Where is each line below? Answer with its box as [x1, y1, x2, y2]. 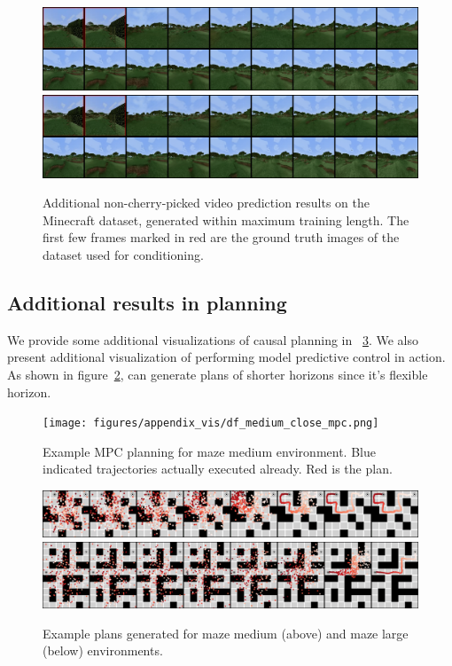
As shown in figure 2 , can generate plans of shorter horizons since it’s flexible [7, 364, 428, 383]
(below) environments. [43, 641, 163, 660]
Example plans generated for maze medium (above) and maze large [43, 623, 409, 642]
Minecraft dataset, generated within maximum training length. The [43, 210, 409, 229]
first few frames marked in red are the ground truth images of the [43, 228, 400, 247]
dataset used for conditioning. [43, 245, 204, 263]
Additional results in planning [7, 288, 287, 316]
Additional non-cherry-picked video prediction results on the [43, 193, 370, 212]
